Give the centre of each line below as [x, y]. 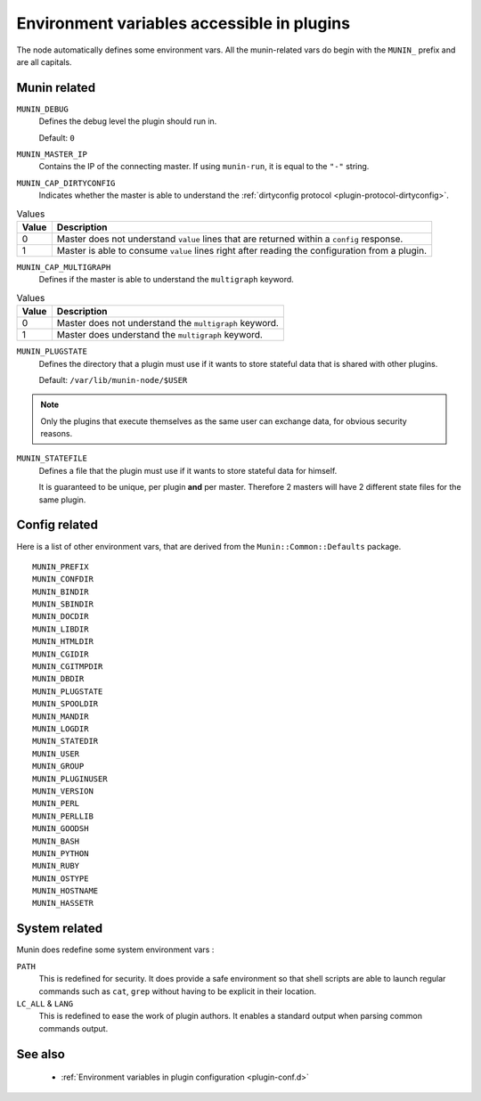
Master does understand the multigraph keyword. [159, 335]
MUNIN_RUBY [56, 866]
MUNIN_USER [56, 754]
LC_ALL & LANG [45, 1003]
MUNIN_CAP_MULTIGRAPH [64, 267]
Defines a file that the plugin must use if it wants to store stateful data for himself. [188, 470]
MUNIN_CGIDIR [61, 654]
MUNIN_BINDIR [61, 591]
